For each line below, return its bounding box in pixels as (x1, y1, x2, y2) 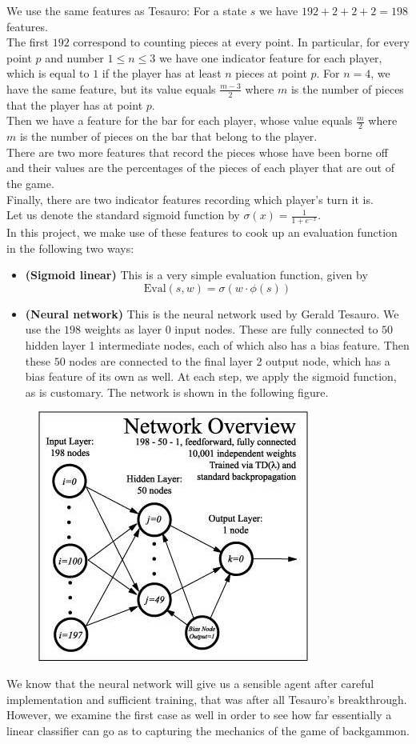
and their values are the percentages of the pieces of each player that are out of (6, 159, 394, 176)
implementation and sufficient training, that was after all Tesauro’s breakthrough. (6, 690, 407, 707)
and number (45, 49, 104, 66)
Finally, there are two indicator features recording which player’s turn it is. (6, 190, 374, 207)
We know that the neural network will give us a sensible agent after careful (6, 674, 374, 691)
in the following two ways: (6, 239, 134, 256)
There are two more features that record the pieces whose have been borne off (6, 143, 388, 160)
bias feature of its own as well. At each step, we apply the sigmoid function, (25, 368, 397, 385)
